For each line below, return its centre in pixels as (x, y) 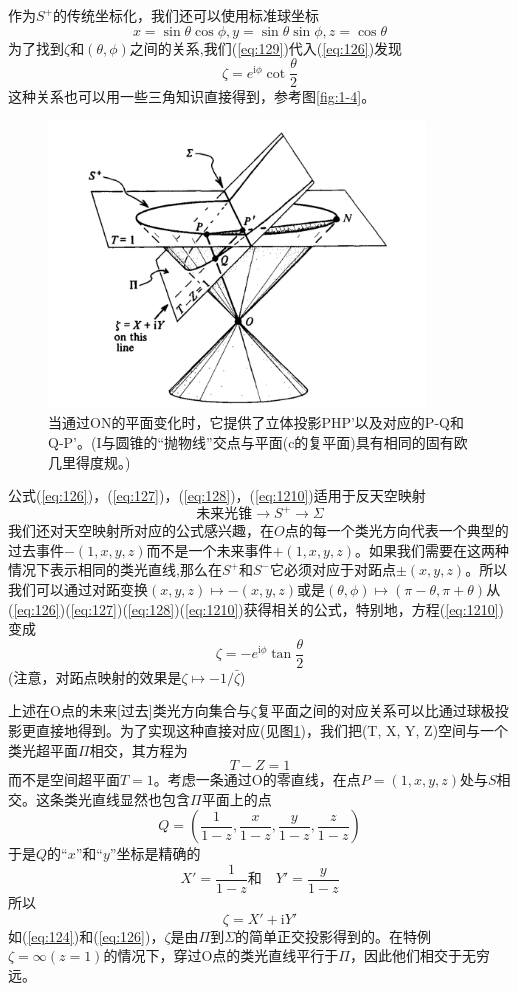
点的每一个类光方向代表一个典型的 (396, 530)
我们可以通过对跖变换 (78, 588)
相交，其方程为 (138, 749)
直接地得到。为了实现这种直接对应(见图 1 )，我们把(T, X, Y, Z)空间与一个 (272, 730)
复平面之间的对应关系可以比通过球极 (375, 710)
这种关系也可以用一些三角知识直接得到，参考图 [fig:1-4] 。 (192, 96)
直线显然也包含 (140, 798)
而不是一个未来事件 (209, 549)
